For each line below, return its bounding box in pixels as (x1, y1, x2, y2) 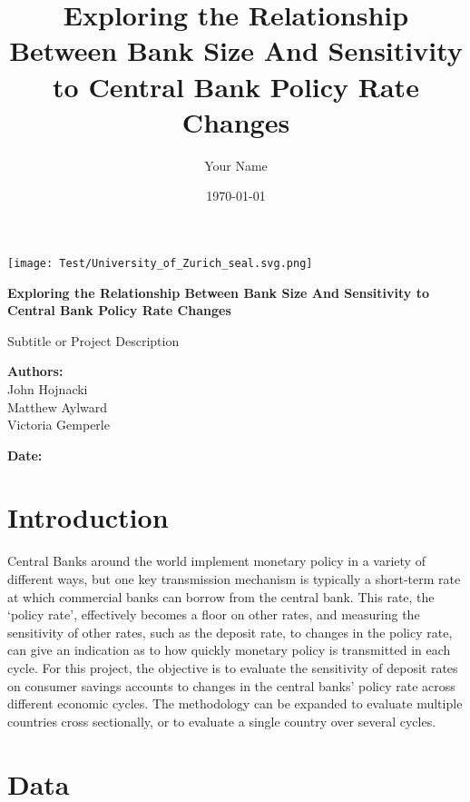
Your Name (204, 155, 268, 174)
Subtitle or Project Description (7, 331, 180, 350)
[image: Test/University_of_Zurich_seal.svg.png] (7, 256, 313, 270)
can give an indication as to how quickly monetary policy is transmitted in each (7, 640, 451, 659)
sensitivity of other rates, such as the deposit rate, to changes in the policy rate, (7, 622, 453, 641)
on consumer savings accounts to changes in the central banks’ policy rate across (7, 676, 455, 695)
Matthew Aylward (7, 397, 108, 416)
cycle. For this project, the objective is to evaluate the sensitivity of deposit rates (7, 658, 458, 677)
